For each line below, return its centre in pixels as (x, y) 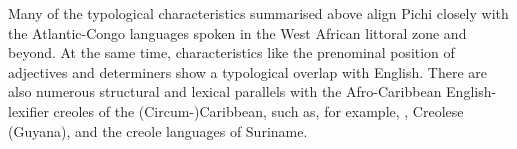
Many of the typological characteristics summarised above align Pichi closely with (258, 13)
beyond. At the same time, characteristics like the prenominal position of (231, 52)
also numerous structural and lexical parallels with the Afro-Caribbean (225, 91)
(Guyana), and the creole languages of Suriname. (158, 130)
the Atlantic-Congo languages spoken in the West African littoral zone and (237, 32)
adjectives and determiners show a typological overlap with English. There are (248, 71)
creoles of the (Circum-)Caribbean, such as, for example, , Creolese (258, 110)
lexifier (28, 110)
